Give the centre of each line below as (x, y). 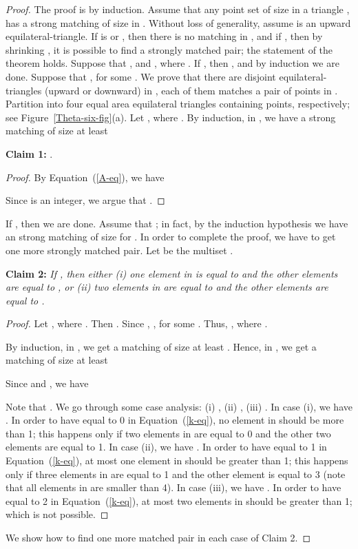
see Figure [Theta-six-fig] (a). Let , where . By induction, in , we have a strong (171, 117)
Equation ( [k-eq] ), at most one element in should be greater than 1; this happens (177, 460)
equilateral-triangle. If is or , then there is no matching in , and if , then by (164, 36)
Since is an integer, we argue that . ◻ (85, 200)
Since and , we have (47, 383)
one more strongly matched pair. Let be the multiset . (119, 250)
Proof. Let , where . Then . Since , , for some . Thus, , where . (137, 323)
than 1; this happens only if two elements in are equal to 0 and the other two (168, 433)
